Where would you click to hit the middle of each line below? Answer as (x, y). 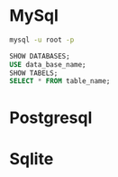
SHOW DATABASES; (40, 56)
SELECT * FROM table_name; (60, 81)
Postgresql (51, 117)
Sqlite (32, 158)
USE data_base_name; (48, 64)
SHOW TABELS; (34, 73)
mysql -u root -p (42, 40)
